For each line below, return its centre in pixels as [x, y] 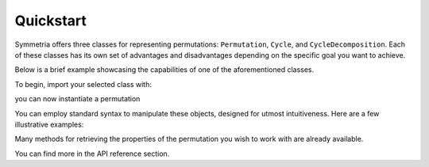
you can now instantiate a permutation [77, 99]
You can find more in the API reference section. [92, 154]
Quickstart [51, 21]
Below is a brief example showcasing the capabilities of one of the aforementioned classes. [164, 70]
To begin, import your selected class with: [83, 84]
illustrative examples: [49, 124]
